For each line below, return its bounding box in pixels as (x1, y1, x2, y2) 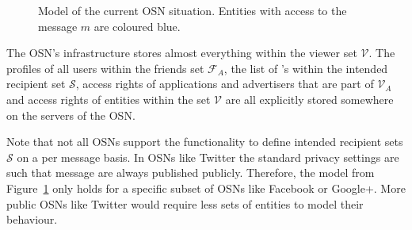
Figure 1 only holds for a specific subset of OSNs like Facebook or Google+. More (6, 179, 406, 196)
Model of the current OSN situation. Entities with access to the (38, 2, 347, 18)
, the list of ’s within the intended (223, 59, 388, 76)
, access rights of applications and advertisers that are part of (75, 75, 374, 92)
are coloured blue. (93, 17, 181, 34)
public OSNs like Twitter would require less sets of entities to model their (6, 195, 364, 212)
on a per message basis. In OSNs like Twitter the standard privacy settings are (17, 148, 399, 165)
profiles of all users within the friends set (6, 59, 204, 76)
